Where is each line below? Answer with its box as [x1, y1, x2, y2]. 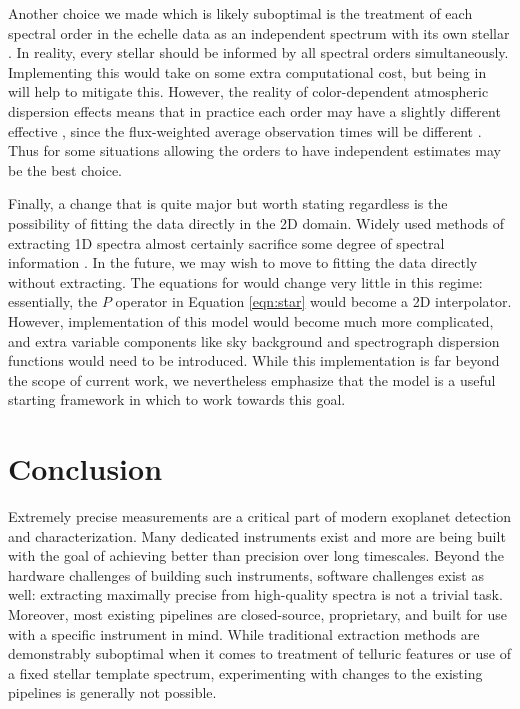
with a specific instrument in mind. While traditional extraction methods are [8, 623, 480, 644]
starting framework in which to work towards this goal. [8, 389, 346, 410]
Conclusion [8, 448, 163, 489]
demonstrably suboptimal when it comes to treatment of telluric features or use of [8, 643, 512, 664]
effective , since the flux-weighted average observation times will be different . [8, 120, 482, 141]
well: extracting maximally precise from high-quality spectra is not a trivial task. [8, 584, 503, 605]
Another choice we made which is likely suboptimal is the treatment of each [8, 3, 473, 23]
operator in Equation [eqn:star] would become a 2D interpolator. [115, 291, 512, 312]
